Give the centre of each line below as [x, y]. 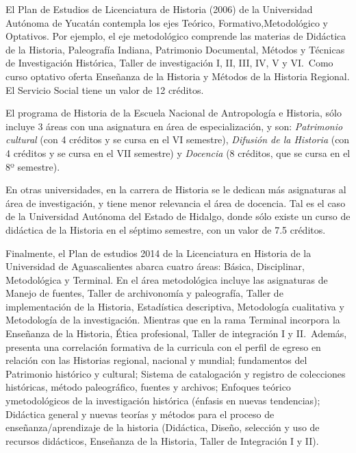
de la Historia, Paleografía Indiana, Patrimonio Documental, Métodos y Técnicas [175, 49]
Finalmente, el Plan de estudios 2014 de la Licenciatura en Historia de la [158, 253]
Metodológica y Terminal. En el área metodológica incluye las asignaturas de [167, 279]
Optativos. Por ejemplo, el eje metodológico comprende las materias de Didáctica [176, 36]
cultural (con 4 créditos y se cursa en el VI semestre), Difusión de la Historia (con [178, 139]
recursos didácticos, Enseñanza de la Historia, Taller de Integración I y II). [162, 440]
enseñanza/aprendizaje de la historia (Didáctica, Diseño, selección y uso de [163, 427]
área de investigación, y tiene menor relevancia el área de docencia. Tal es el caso [176, 203]
